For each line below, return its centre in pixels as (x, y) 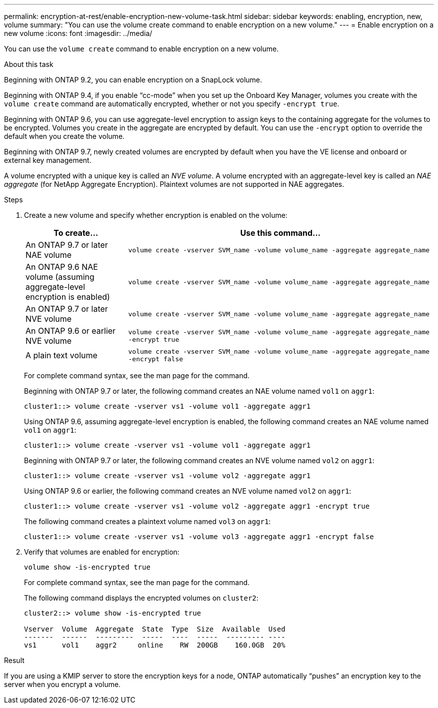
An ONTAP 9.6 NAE (62, 267)
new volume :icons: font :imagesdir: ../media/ (78, 33)
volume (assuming (60, 277)
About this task (29, 64)
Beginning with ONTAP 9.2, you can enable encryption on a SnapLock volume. (133, 80)
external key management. (48, 160)
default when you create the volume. (64, 136)
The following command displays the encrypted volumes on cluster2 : (141, 598)
